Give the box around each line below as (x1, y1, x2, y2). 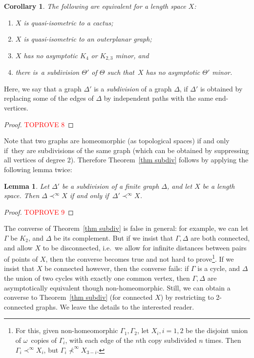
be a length (202, 180, 235, 191)
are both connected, (190, 232, 250, 243)
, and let (167, 180, 192, 191)
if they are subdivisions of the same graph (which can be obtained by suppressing (4, 145, 249, 155)
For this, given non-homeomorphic (15, 325, 118, 336)
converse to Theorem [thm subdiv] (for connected (4, 292, 153, 302)
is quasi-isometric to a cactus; (23, 17, 113, 27)
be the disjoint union (186, 325, 248, 336)
